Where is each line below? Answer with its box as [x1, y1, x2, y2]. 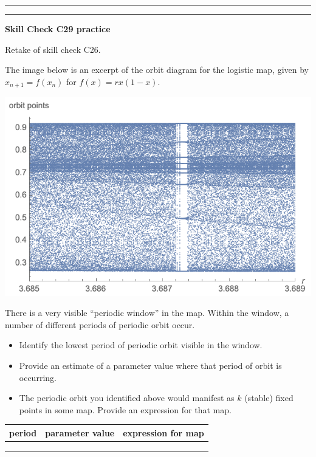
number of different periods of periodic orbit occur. [5, 318, 195, 331]
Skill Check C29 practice [5, 22, 111, 35]
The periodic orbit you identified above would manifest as [19, 391, 235, 404]
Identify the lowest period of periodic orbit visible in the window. [19, 338, 263, 351]
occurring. [19, 371, 57, 383]
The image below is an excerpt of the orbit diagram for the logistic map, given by [5, 63, 309, 76]
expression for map [123, 426, 204, 439]
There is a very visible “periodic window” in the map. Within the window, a [5, 306, 289, 319]
